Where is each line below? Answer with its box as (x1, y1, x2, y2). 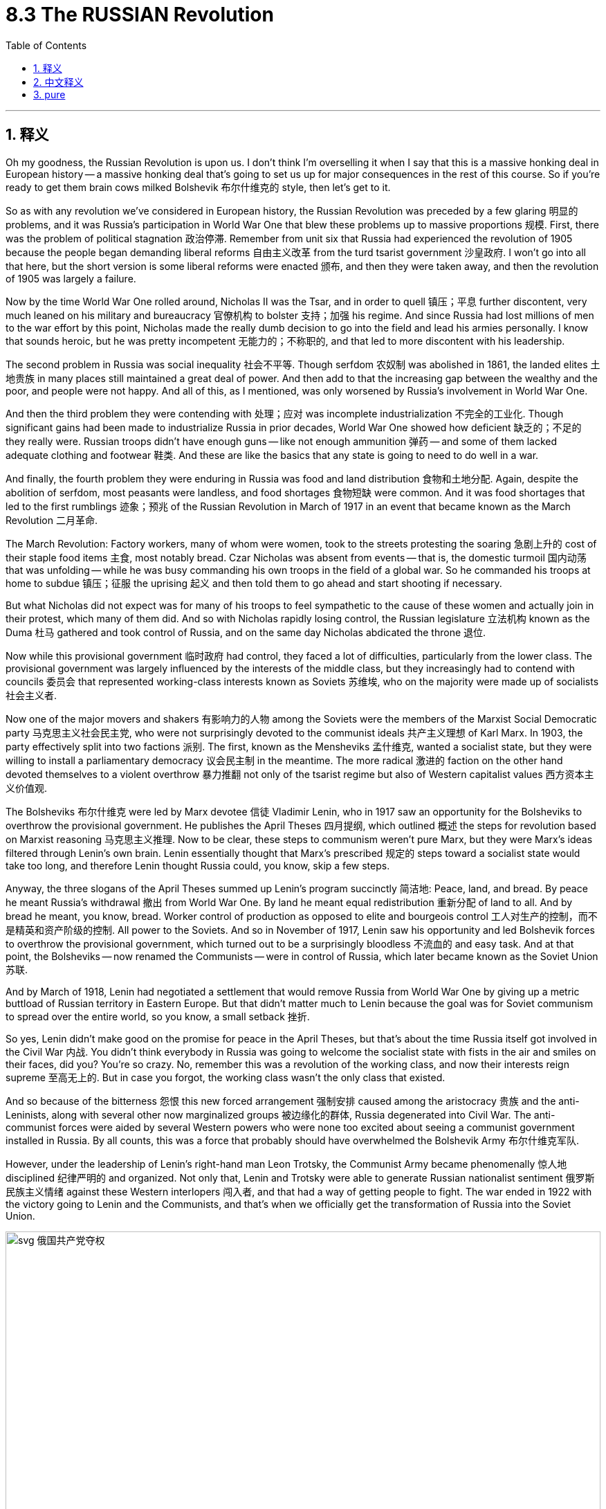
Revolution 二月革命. (6, 514, 98, 526)
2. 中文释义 (33, 75, 84, 88)
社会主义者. (6, 689, 57, 701)
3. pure (33, 88, 66, 100)
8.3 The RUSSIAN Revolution (6, 3, 274, 26)
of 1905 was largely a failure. (6, 272, 136, 284)
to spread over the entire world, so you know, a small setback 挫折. (6, 1010, 310, 1022)
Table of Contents (6, 39, 87, 51)
